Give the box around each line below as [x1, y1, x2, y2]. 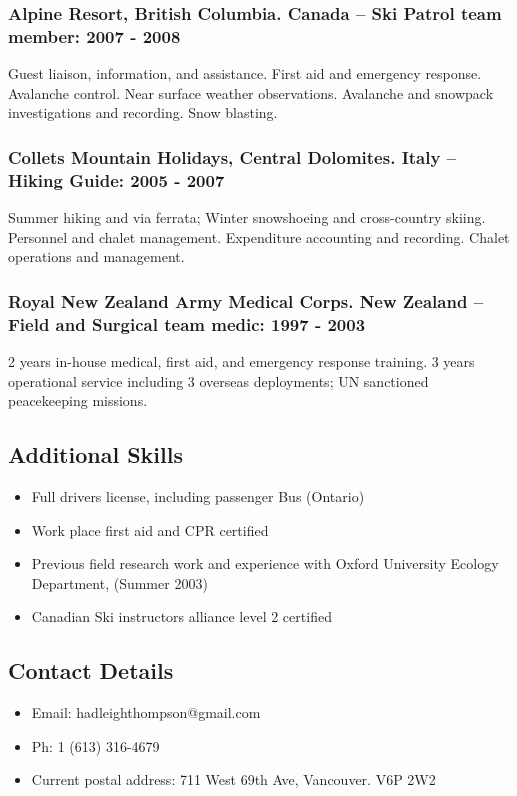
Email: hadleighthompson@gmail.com [31, 702, 261, 723]
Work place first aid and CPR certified [31, 519, 269, 540]
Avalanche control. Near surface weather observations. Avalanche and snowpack [8, 82, 494, 103]
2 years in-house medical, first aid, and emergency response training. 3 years [8, 350, 475, 371]
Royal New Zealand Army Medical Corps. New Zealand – [8, 288, 484, 313]
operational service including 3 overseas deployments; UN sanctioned [8, 370, 429, 391]
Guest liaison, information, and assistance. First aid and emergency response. [8, 63, 482, 84]
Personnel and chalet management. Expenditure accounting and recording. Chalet [8, 226, 510, 247]
